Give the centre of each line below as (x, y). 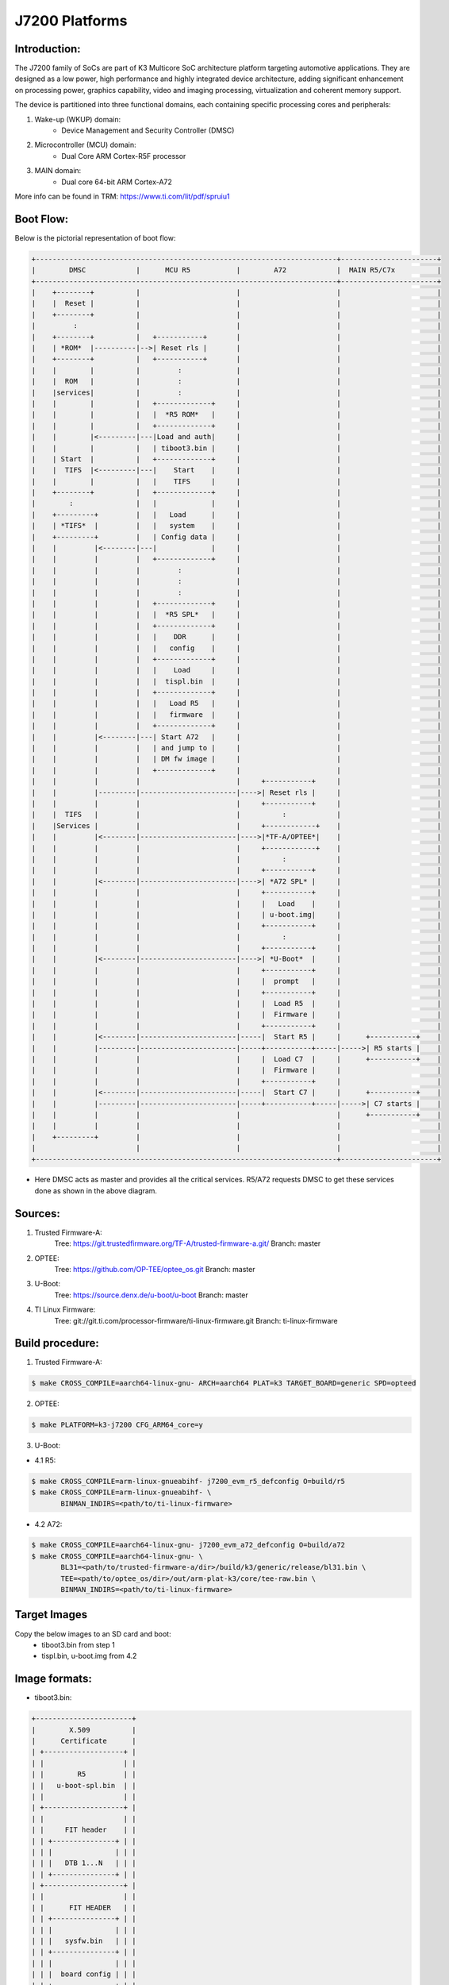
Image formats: (54, 1679)
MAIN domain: (58, 171)
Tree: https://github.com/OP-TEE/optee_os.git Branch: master (155, 1269)
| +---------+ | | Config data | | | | (236, 537)
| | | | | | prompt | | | (236, 981)
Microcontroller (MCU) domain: (85, 145)
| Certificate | (84, 1741)
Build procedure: (57, 1343)
